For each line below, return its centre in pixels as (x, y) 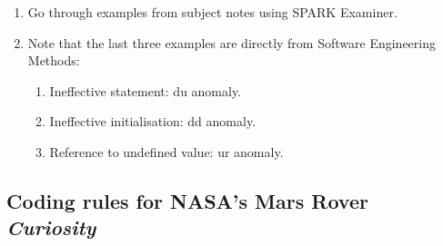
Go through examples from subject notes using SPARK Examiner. (212, 12)
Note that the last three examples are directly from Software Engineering (232, 42)
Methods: (54, 60)
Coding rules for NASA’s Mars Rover (187, 200)
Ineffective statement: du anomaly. (146, 90)
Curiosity (51, 227)
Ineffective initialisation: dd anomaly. (153, 121)
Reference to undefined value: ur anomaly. (166, 151)
